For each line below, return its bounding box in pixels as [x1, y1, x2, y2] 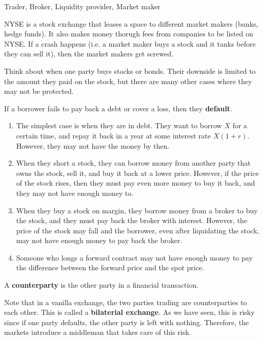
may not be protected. [4, 86, 74, 96]
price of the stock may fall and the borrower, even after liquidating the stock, [16, 225, 259, 235]
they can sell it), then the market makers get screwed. [4, 48, 174, 59]
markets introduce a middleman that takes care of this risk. [4, 327, 191, 337]
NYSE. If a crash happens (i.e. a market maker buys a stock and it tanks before [4, 38, 256, 49]
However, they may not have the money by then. [16, 140, 170, 151]
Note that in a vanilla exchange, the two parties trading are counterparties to [4, 296, 247, 307]
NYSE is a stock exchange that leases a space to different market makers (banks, [4, 18, 258, 29]
